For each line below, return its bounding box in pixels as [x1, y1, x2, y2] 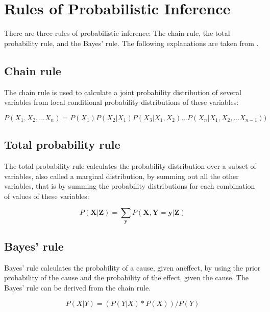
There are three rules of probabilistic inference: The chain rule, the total [4, 28, 230, 38]
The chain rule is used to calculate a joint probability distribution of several [4, 86, 241, 97]
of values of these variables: [4, 190, 89, 201]
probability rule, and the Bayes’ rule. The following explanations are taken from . [4, 37, 259, 48]
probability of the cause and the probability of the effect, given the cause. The [4, 272, 249, 283]
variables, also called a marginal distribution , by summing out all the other [4, 170, 239, 181]
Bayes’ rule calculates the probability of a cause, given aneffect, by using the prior [4, 262, 261, 273]
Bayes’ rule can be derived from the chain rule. [4, 282, 151, 293]
